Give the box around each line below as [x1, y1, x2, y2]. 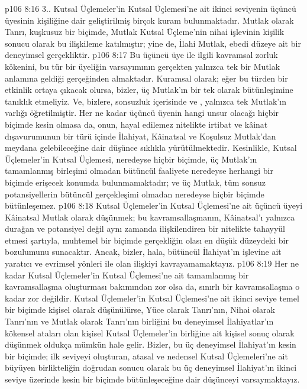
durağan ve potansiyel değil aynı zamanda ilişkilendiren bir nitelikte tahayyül [5, 222, 286, 235]
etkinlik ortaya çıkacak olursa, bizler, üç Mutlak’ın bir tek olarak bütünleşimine [5, 83, 293, 96]
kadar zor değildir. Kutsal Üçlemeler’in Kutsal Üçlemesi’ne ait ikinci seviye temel [5, 291, 299, 304]
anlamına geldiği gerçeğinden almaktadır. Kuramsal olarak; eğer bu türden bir [5, 72, 288, 84]
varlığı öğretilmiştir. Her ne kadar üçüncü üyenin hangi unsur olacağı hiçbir [5, 106, 279, 119]
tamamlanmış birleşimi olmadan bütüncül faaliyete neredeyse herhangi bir [5, 164, 273, 177]
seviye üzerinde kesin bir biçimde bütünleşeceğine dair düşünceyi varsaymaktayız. [5, 373, 300, 385]
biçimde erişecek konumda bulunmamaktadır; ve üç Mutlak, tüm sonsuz [5, 176, 266, 188]
